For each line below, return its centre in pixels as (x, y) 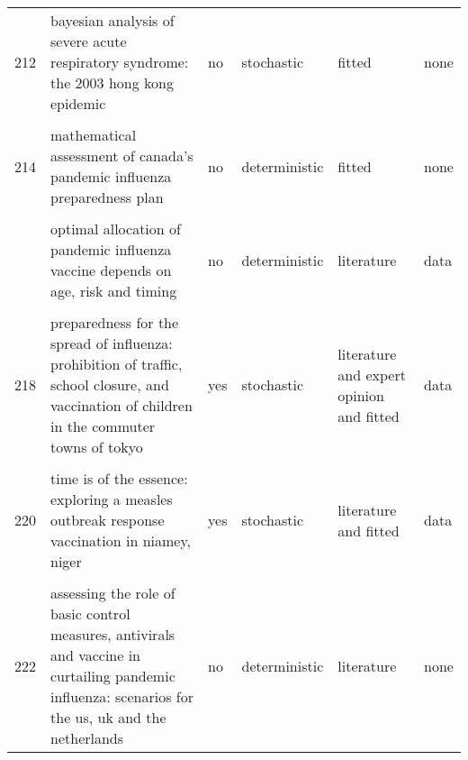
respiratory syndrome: (120, 62)
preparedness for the (115, 322)
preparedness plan (107, 197)
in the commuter (103, 426)
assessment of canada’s (122, 156)
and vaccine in (96, 655)
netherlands (87, 738)
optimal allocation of (116, 229)
